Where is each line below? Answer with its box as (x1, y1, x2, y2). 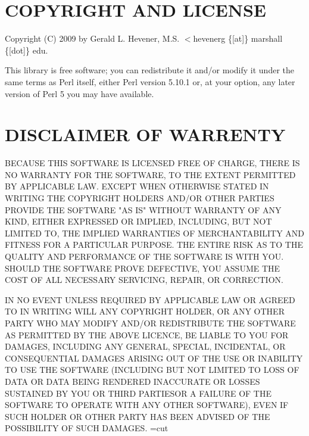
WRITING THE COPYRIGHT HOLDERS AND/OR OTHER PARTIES (5, 192, 274, 204)
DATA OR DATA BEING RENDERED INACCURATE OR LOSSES (5, 375, 260, 387)
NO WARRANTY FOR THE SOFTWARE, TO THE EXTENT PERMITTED (5, 168, 296, 180)
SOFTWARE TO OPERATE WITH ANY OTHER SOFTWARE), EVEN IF (5, 398, 289, 411)
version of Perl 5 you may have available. (5, 87, 154, 99)
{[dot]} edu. (5, 43, 48, 56)
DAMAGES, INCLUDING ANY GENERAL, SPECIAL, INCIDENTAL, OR (5, 340, 286, 353)
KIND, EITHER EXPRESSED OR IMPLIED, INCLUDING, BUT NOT (5, 215, 272, 228)
